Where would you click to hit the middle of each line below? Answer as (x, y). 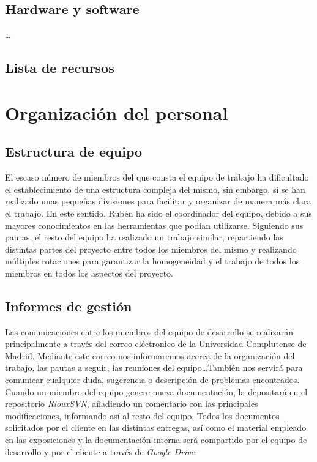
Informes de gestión (69, 306)
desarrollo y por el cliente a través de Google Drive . (101, 451)
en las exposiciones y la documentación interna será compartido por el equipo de (156, 440)
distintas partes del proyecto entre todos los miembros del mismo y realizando (151, 249)
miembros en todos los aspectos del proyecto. (89, 273)
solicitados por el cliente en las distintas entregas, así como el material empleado (156, 427)
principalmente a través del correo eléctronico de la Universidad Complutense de (156, 344)
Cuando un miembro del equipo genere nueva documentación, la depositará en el (156, 391)
